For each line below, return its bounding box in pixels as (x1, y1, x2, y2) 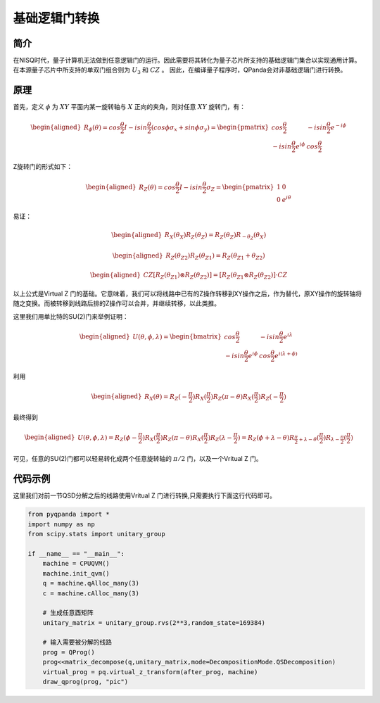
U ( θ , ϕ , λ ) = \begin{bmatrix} (132, 333, 222, 341)
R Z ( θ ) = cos (138, 183, 176, 193)
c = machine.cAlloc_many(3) (42, 589, 140, 597)
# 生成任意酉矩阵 (42, 609, 94, 617)
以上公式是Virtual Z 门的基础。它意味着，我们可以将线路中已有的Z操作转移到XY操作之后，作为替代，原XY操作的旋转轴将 (13, 289, 362, 298)
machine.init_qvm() (42, 569, 110, 577)
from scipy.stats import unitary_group (27, 530, 165, 538)
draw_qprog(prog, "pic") (42, 678, 129, 686)
